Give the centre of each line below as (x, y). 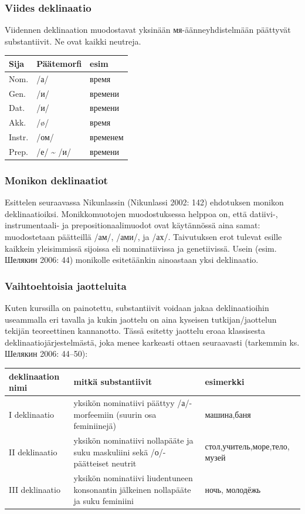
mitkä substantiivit (113, 382)
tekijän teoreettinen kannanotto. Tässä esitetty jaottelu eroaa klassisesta (135, 331)
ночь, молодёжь (233, 489)
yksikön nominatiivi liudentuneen (133, 478)
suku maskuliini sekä (111, 452)
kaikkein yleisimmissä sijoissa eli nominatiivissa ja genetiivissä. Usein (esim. (141, 248)
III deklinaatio (35, 489)
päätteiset (91, 463)
